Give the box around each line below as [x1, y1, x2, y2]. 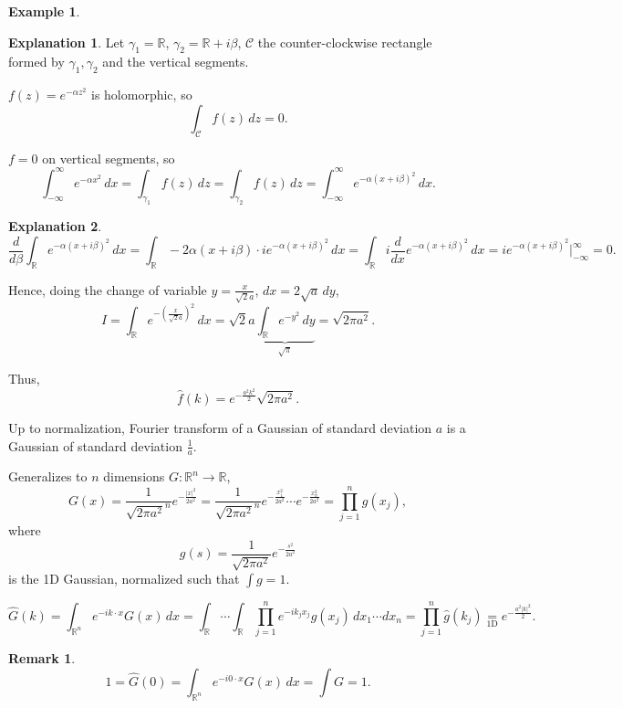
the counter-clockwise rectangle [257, 32, 432, 51]
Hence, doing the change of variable [8, 280, 207, 299]
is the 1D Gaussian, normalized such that [8, 569, 240, 588]
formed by [8, 52, 65, 71]
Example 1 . [8, 2, 80, 20]
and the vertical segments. [102, 52, 249, 71]
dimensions [103, 467, 165, 486]
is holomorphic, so [91, 85, 192, 104]
